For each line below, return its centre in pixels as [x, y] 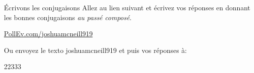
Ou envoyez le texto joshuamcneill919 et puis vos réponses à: [95, 50]
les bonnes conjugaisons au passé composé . [68, 17]
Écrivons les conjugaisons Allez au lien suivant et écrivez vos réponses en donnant [127, 7]
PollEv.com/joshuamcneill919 [48, 34]
